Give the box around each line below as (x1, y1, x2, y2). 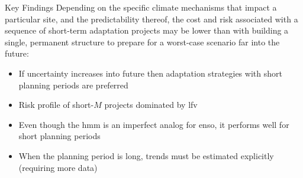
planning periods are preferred (18, 78, 128, 91)
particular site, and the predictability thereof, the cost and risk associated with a (5, 12, 298, 25)
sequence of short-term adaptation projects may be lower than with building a (5, 24, 289, 37)
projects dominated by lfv (104, 98, 198, 111)
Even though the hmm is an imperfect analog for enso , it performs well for (18, 118, 289, 130)
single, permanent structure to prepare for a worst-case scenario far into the (5, 35, 280, 48)
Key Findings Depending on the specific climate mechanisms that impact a (5, 1, 277, 13)
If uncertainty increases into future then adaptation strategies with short (18, 67, 282, 79)
